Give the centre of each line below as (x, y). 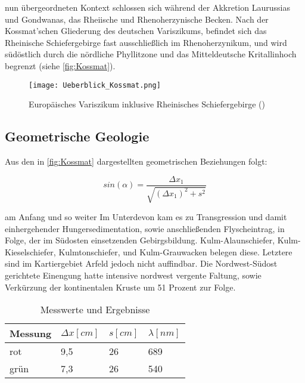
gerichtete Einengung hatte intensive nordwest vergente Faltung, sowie (133, 275)
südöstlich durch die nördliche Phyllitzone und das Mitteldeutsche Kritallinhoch (151, 54)
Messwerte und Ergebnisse (95, 310)
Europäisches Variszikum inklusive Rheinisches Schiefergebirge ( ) (147, 104)
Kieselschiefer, (30, 251)
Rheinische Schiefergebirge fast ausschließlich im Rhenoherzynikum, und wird (146, 42)
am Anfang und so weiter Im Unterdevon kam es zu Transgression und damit (146, 217)
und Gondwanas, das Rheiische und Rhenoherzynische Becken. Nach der (137, 19)
